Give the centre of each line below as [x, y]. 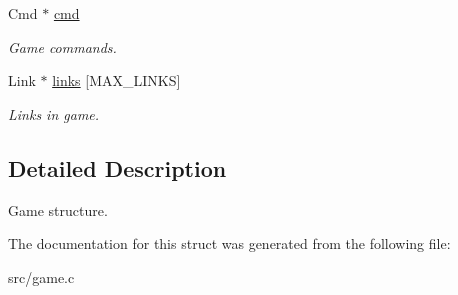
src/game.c [41, 276]
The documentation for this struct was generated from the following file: [229, 243]
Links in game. [54, 113]
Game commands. [62, 46]
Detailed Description [117, 167]
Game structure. [58, 209]
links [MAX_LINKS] [116, 80]
